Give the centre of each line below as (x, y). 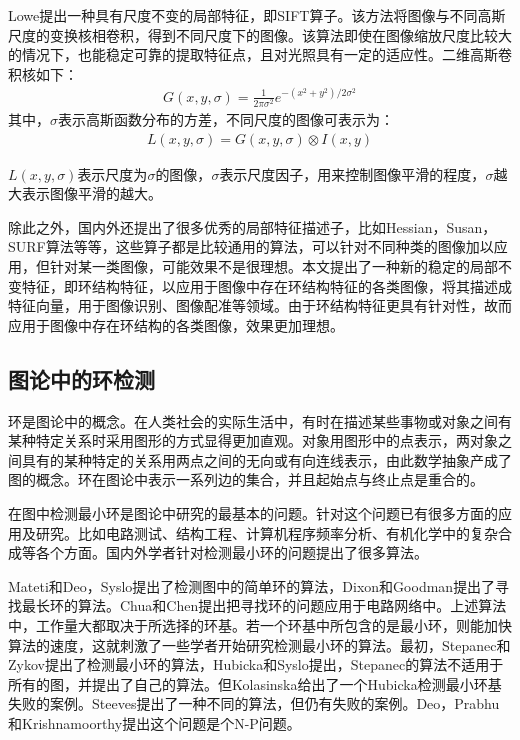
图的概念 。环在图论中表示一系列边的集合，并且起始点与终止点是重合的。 (246, 479)
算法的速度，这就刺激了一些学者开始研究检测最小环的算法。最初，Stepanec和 (259, 644)
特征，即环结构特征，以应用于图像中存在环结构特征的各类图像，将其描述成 (266, 285)
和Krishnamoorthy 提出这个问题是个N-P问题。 (154, 722)
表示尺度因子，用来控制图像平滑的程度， (352, 173)
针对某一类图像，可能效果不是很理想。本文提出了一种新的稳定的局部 (273, 266)
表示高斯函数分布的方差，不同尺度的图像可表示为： (226, 119)
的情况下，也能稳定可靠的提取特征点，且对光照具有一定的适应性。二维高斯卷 (260, 54)
